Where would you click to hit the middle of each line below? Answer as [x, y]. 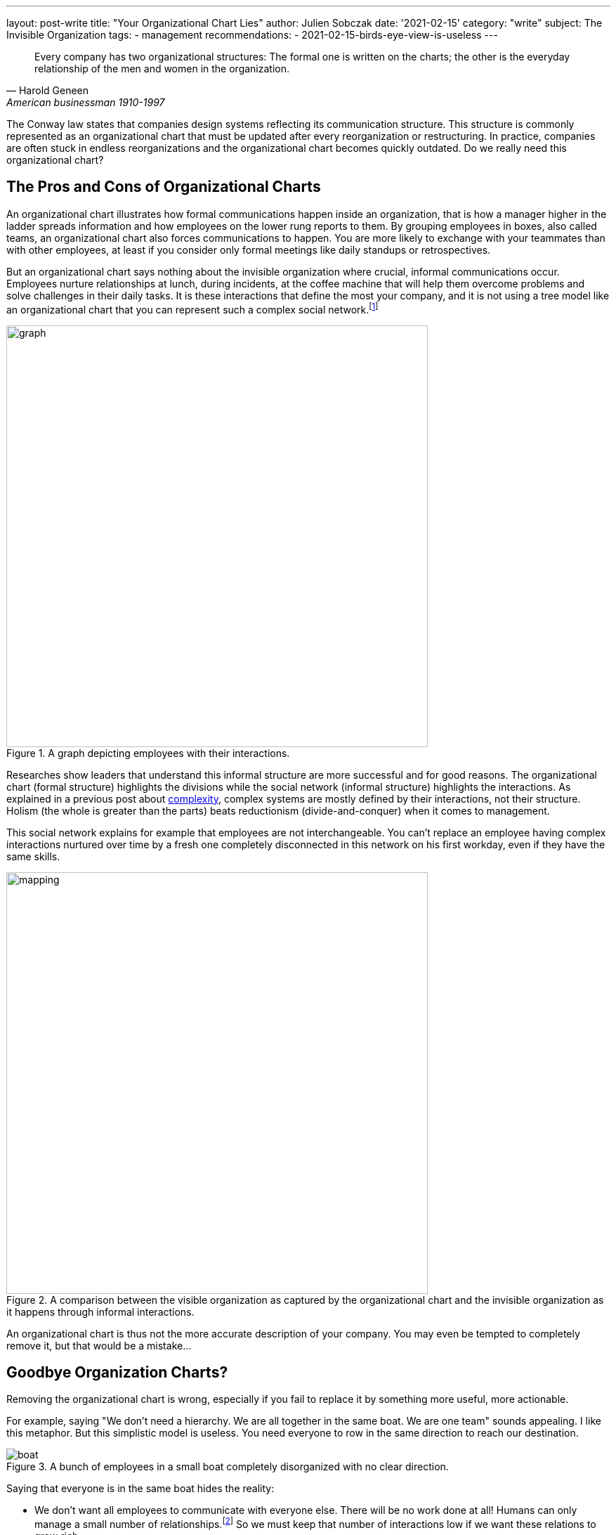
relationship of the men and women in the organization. [162, 69]
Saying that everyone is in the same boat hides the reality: [140, 1489]
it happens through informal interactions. [100, 1311]
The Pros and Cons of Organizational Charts [164, 187]
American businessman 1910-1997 [86, 102]
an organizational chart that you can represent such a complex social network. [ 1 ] [192, 308]
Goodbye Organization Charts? [117, 1372]
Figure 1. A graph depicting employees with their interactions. [148, 753]
